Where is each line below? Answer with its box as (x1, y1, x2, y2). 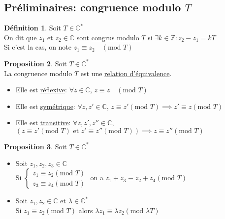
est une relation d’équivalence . (80, 68, 172, 78)
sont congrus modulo (76, 32, 139, 42)
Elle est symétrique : (15, 101, 75, 111)
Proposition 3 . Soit (4, 141, 67, 151)
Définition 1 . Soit (4, 23, 61, 33)
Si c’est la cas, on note (4, 42, 72, 52)
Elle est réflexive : (15, 84, 67, 95)
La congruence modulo (4, 68, 72, 78)
